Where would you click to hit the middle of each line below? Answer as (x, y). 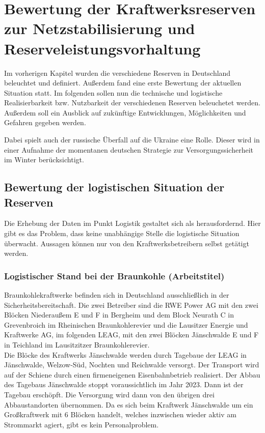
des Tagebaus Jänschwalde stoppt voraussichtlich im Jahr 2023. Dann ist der (124, 384)
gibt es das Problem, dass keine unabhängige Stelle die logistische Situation (122, 233)
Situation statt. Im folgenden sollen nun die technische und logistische (113, 92)
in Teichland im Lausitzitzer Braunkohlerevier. (77, 344)
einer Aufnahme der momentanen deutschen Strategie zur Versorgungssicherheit (129, 149)
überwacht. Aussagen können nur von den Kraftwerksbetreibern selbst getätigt (127, 243)
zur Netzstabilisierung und (100, 28)
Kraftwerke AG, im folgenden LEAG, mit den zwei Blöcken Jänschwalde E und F (131, 335)
